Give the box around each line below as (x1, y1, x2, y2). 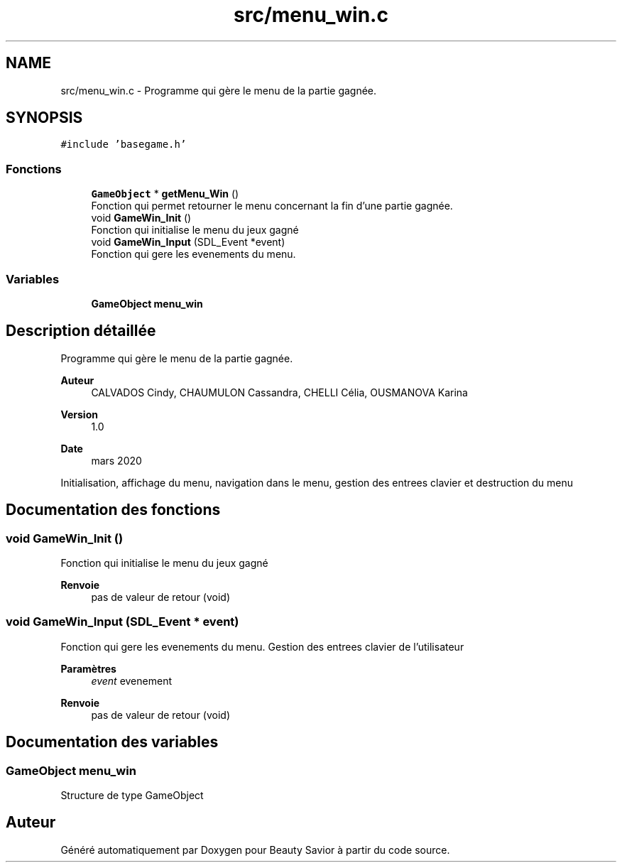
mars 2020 (91, 454, 142, 467)
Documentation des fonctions (6, 501, 221, 519)
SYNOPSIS (6, 109, 83, 127)
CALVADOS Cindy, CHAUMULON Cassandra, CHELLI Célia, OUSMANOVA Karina (91, 386, 468, 398)
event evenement (91, 674, 172, 687)
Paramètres (60, 662, 116, 675)
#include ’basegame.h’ (60, 139, 187, 151)
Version (60, 408, 98, 421)
